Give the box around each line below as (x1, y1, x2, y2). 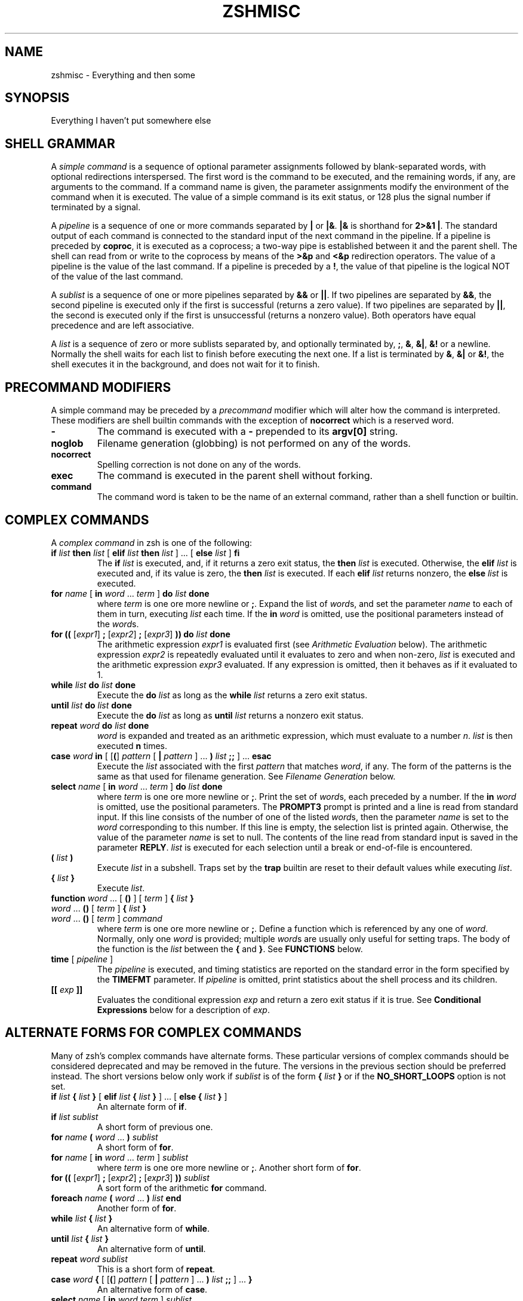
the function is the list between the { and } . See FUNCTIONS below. (97, 943, 363, 954)
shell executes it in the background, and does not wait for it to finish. (51, 359, 320, 370)
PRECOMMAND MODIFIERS (5, 379, 171, 395)
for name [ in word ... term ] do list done (51, 588, 210, 599)
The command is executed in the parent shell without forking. (97, 470, 373, 482)
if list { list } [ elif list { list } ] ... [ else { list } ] (51, 1091, 227, 1101)
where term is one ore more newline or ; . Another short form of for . (97, 1162, 361, 1173)
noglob (51, 437, 84, 450)
